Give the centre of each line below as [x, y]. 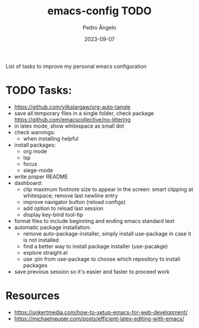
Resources [33, 296]
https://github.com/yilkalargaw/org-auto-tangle [72, 107]
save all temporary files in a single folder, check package [84, 113]
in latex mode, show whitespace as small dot [69, 126]
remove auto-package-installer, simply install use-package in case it [107, 233]
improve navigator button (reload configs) [74, 202]
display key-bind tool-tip [53, 214]
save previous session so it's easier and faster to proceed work [92, 271]
